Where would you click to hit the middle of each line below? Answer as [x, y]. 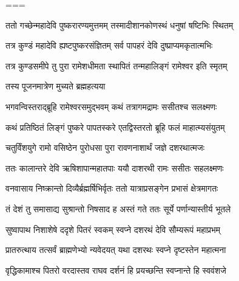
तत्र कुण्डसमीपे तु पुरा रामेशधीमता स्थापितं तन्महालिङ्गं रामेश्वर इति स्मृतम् [116, 65]
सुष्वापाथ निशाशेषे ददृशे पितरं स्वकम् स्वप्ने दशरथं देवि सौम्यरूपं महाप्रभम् [113, 229]
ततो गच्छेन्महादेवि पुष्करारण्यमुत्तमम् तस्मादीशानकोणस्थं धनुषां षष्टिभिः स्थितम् [119, 25]
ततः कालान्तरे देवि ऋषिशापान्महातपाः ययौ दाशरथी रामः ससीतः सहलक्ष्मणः [115, 168]
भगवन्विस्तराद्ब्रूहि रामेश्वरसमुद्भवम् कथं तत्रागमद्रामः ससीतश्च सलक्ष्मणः [111, 106]
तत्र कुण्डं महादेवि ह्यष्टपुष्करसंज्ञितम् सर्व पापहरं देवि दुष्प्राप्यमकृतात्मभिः [109, 45]
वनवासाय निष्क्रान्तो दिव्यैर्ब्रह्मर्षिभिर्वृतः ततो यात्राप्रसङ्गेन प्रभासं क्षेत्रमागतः [112, 188]
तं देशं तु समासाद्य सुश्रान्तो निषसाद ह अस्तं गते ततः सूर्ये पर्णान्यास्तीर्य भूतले [118, 208]
